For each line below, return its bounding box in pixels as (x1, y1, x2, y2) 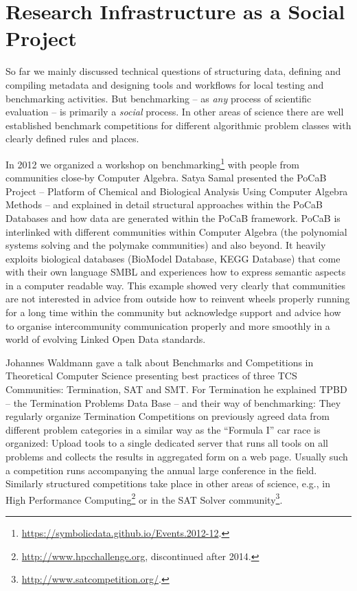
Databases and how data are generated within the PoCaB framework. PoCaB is (5, 210, 341, 225)
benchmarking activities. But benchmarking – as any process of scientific (5, 91, 312, 105)
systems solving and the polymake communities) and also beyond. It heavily (5, 238, 326, 252)
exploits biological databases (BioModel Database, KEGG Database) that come (5, 251, 341, 265)
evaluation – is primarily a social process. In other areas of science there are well (5, 104, 344, 119)
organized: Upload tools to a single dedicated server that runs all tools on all (5, 436, 328, 450)
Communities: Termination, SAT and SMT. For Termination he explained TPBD (5, 382, 347, 397)
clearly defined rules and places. (5, 131, 139, 146)
